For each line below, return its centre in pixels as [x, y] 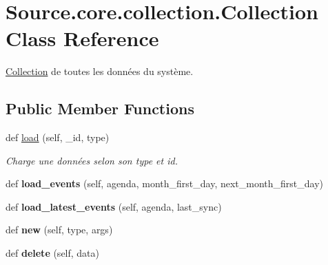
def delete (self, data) [53, 253]
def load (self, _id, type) [58, 137]
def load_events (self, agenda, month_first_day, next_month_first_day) [165, 183]
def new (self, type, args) [59, 230]
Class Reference [82, 38]
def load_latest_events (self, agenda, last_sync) [114, 206]
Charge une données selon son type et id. [92, 160]
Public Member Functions [100, 108]
